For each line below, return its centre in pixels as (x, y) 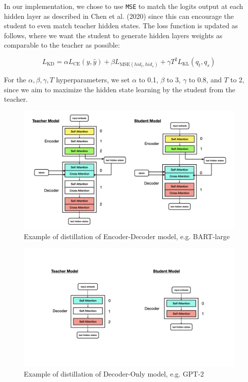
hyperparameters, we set (93, 80)
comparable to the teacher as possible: (62, 45)
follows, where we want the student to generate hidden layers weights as (113, 35)
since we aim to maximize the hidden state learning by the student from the (120, 89)
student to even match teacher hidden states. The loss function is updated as (121, 26)
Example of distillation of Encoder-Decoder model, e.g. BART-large (127, 236)
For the (15, 80)
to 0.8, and (205, 80)
